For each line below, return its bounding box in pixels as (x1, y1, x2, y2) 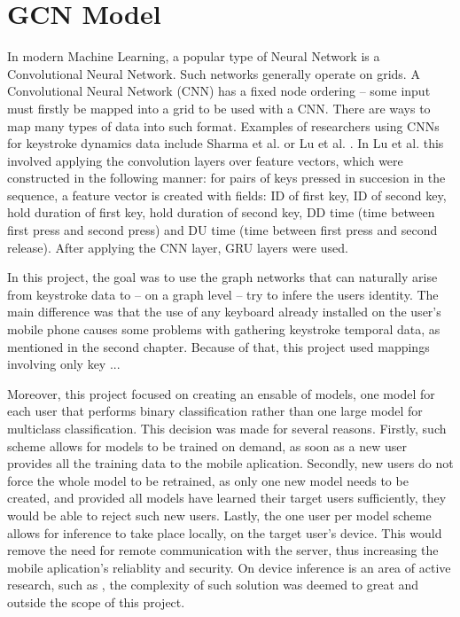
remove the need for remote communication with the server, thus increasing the (7, 541, 439, 559)
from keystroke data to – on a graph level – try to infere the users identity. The (7, 285, 439, 303)
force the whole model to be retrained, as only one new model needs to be (7, 471, 409, 489)
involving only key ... (7, 355, 121, 373)
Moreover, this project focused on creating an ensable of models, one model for (7, 384, 435, 402)
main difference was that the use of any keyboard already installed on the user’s (7, 302, 441, 321)
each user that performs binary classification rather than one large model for (7, 402, 423, 420)
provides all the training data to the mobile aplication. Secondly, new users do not (7, 454, 454, 473)
